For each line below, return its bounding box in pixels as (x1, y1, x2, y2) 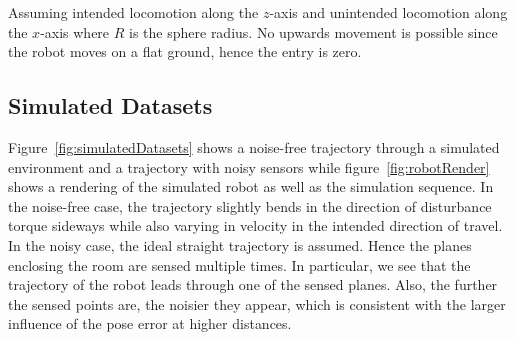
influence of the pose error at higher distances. (8, 313, 292, 334)
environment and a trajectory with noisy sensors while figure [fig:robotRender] (8, 156, 490, 177)
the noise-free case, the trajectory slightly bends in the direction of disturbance (8, 195, 492, 216)
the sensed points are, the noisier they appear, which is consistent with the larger (8, 293, 506, 314)
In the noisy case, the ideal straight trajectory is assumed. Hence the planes (8, 234, 472, 255)
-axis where (40, 21, 110, 42)
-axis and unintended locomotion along (269, 2, 508, 22)
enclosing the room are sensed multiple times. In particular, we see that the (8, 254, 471, 275)
